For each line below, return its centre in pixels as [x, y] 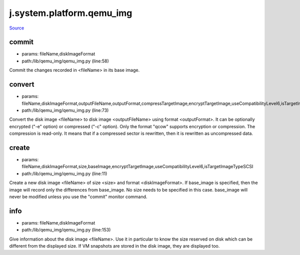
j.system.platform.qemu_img [71, 13]
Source [17, 28]
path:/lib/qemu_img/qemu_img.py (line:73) [65, 110]
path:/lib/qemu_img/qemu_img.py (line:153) [66, 230]
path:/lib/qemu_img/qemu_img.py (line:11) [64, 173]
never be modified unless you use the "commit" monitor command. [78, 197]
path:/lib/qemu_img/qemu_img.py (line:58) [65, 61]
